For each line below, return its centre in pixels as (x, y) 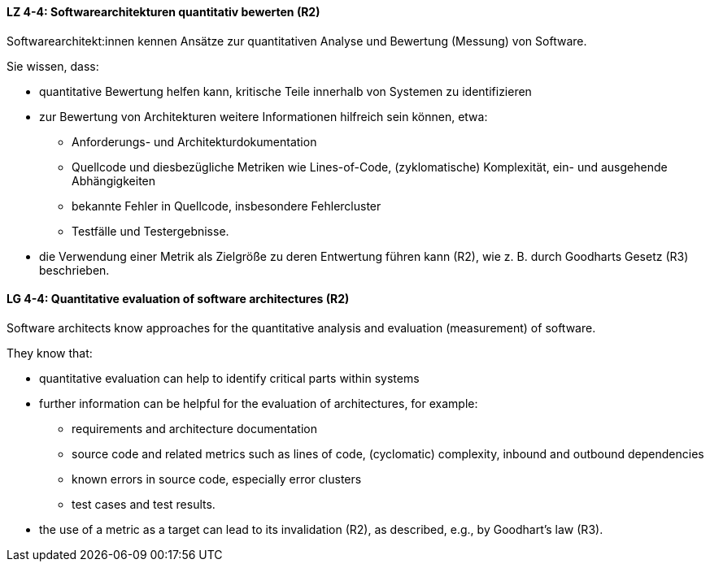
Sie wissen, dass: (53, 66)
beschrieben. (74, 270)
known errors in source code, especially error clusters (217, 479)
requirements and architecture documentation (195, 428)
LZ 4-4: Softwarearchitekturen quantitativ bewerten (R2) (163, 12)
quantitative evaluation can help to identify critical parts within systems (229, 378)
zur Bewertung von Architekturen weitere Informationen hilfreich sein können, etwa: (264, 116)
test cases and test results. (144, 504)
